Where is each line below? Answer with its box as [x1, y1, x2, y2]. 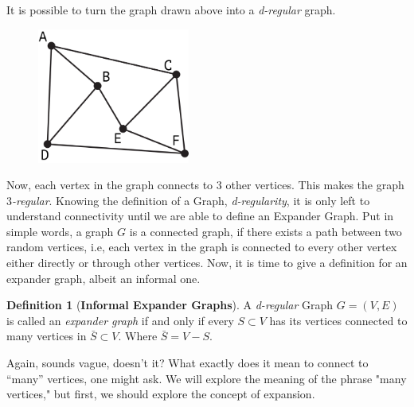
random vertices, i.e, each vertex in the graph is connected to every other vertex [6, 238, 397, 255]
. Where [118, 328, 158, 344]
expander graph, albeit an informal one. [6, 269, 201, 286]
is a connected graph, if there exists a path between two [129, 223, 402, 239]
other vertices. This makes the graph [225, 176, 404, 193]
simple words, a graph [6, 223, 114, 239]
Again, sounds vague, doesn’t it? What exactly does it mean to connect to [6, 355, 369, 371]
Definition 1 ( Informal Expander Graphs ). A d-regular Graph [6, 297, 334, 313]
